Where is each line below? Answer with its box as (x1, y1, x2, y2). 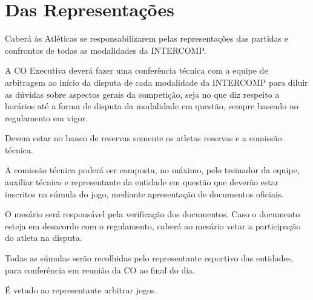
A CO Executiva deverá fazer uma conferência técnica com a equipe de (5, 64, 268, 77)
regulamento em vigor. (5, 111, 88, 124)
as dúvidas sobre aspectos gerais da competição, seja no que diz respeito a (5, 88, 280, 100)
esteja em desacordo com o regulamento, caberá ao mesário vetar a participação (5, 219, 301, 232)
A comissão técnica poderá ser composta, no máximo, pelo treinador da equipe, (5, 164, 300, 176)
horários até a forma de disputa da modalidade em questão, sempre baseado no (5, 100, 298, 112)
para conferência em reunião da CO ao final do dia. (5, 263, 195, 276)
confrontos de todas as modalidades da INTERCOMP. (5, 43, 206, 56)
